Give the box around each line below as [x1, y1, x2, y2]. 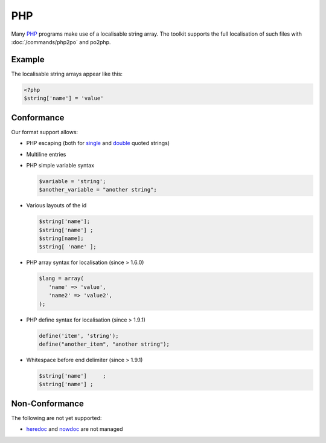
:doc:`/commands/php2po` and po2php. [11, 38, 111, 45]
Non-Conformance [11, 398, 85, 409]
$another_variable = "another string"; [39, 186, 157, 193]
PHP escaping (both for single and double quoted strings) [26, 140, 170, 147]
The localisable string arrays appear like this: [11, 70, 123, 77]
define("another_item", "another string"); [39, 340, 170, 348]
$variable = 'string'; [39, 178, 106, 184]
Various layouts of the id [26, 202, 87, 209]
